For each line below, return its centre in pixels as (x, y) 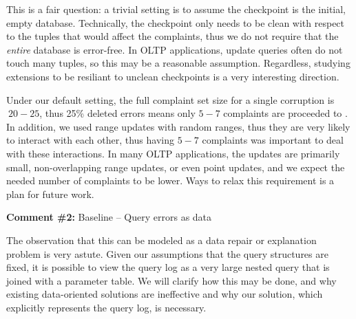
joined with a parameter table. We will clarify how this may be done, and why (171, 280)
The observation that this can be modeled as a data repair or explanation (161, 240)
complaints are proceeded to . (285, 113)
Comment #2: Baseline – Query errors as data (109, 217)
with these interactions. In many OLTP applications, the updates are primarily (173, 153)
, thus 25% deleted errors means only (117, 113)
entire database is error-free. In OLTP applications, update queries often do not (175, 49)
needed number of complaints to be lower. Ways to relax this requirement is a (170, 180)
